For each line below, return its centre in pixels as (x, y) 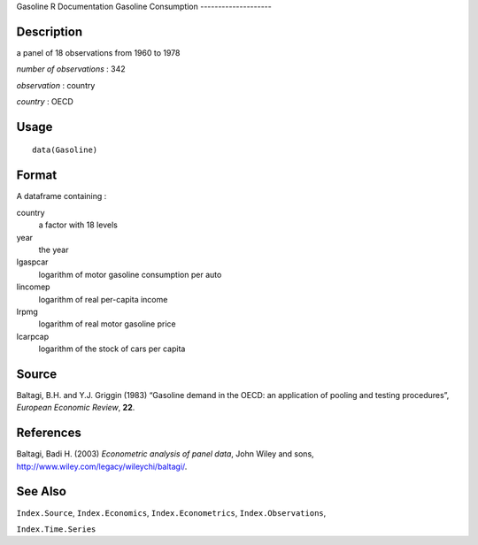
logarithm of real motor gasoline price (107, 324)
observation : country (56, 85)
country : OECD (45, 102)
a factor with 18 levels (78, 225)
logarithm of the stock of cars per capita (112, 349)
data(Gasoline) (65, 150)
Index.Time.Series (56, 529)
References (49, 433)
